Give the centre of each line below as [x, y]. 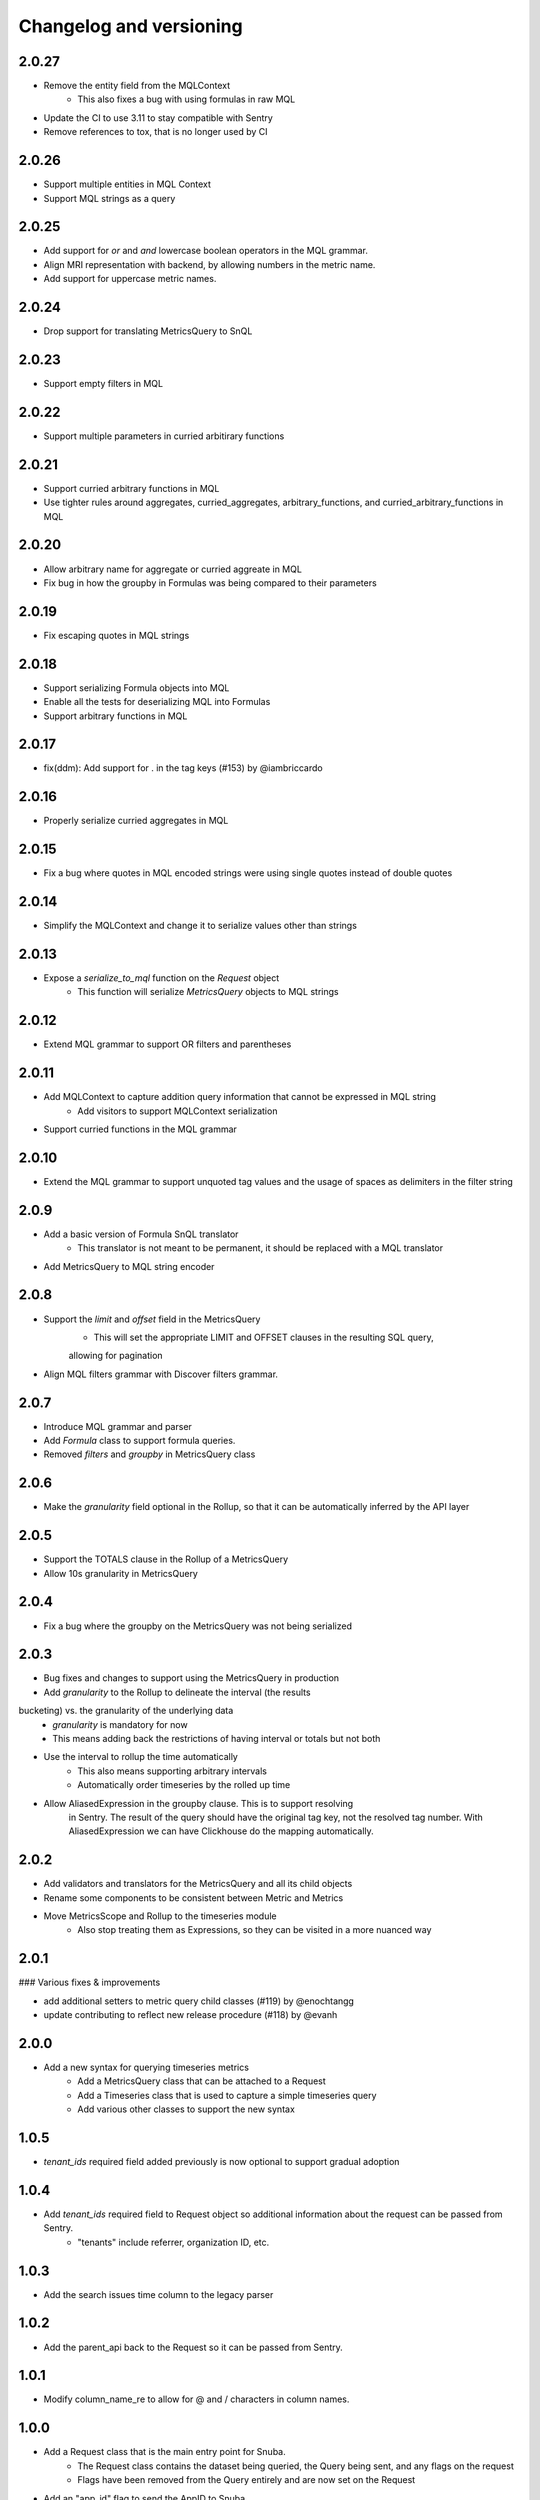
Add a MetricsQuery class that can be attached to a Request [202, 2081]
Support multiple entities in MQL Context [127, 184]
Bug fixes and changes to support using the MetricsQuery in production [191, 1678]
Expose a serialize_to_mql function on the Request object [161, 978]
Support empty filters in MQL [103, 384]
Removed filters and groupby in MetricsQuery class [149, 1454]
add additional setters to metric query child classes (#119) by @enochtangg [199, 2001]
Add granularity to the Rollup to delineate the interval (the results [177, 1692]
